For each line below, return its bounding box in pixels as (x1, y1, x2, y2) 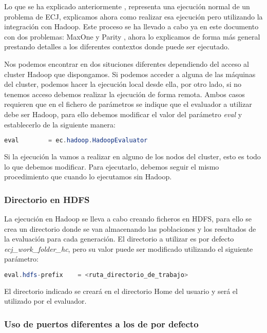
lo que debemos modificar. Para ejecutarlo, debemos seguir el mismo (4, 161, 219, 172)
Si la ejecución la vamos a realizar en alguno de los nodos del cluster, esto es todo (4, 151, 261, 161)
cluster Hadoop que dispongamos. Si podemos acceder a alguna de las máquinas (4, 68, 256, 79)
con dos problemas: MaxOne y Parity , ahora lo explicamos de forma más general (4, 31, 260, 42)
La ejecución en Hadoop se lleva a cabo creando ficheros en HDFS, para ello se (4, 213, 252, 224)
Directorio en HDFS (4, 193, 90, 206)
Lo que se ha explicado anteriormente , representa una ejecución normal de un (4, 1, 250, 11)
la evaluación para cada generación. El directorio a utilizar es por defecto (4, 233, 234, 244)
